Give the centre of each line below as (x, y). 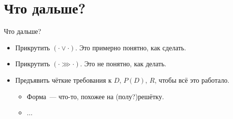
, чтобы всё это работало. (192, 80)
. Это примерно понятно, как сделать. (131, 47)
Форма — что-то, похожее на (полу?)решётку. (95, 96)
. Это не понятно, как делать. (123, 64)
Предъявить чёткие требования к (63, 80)
